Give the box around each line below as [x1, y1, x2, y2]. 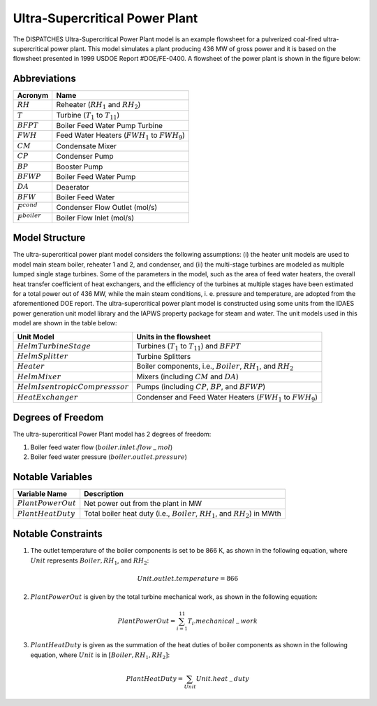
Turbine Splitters [136, 352, 191, 362]
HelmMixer [17, 372, 61, 381]
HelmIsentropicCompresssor [17, 382, 129, 392]
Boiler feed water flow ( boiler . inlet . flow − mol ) [30, 443, 173, 453]
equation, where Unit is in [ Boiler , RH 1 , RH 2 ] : [30, 651, 170, 661]
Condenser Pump [56, 151, 114, 161]
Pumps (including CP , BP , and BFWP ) [136, 382, 266, 392]
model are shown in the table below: [13, 319, 118, 327]
